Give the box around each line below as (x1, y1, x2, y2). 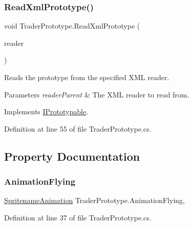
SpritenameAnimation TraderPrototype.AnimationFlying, (4, 195, 185, 206)
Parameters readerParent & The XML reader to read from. (4, 89, 189, 99)
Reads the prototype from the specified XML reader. (4, 72, 169, 82)
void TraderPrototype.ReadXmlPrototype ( (4, 20, 140, 31)
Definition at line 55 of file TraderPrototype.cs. (4, 123, 152, 134)
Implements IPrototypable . (4, 106, 89, 117)
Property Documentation (4, 148, 140, 164)
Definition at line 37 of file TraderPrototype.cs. (4, 212, 152, 222)
